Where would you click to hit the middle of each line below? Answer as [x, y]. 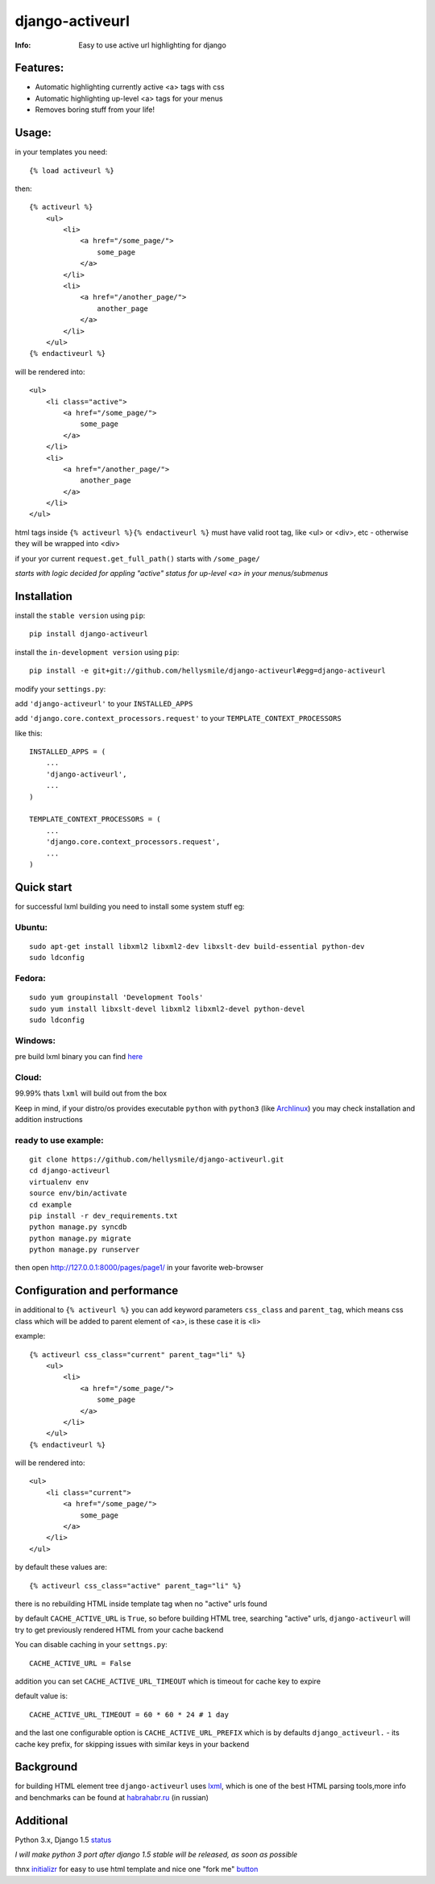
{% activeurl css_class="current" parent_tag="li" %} [137, 1354]
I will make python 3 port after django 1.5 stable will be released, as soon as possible [156, 1855]
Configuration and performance [97, 1291]
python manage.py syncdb [78, 1227]
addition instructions [49, 1120]
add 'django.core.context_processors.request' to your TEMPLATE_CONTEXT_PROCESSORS [178, 718]
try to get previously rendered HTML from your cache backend [119, 1629]
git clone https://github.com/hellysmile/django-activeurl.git [157, 1159]
